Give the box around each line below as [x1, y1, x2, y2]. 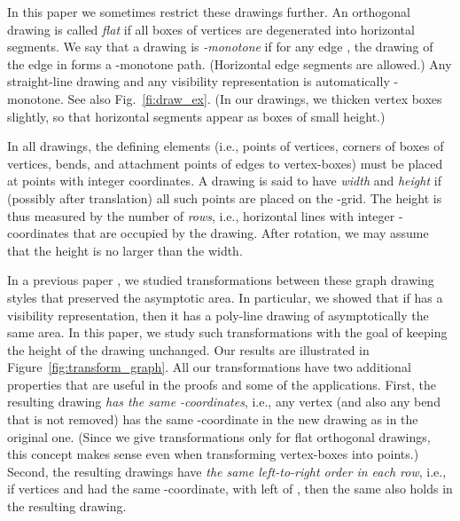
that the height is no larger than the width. [7, 241, 243, 259]
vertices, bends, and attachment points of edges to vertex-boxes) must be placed [7, 154, 443, 172]
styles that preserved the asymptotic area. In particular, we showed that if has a [7, 288, 443, 306]
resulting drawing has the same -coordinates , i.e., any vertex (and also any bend [7, 392, 441, 411]
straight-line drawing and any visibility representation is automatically [7, 72, 390, 91]
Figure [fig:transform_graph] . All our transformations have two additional [7, 358, 411, 376]
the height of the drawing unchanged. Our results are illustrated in [7, 340, 370, 359]
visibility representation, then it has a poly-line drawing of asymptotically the [7, 305, 429, 324]
